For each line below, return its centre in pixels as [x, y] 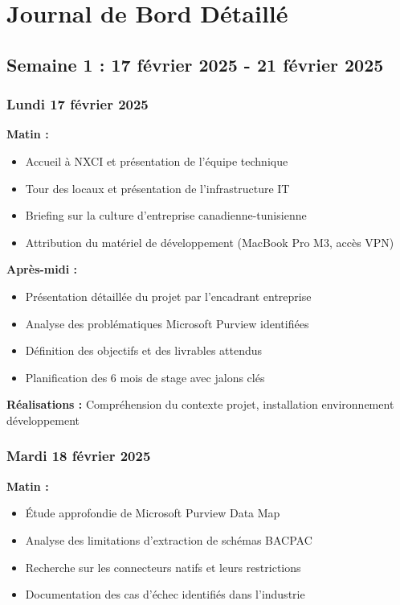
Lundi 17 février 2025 [78, 104]
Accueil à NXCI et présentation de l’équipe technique [157, 161]
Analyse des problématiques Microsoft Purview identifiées [167, 323]
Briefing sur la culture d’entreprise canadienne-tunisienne [166, 215]
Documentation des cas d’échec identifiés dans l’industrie [165, 594]
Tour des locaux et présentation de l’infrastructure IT [157, 188]
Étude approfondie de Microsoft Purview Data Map [153, 513]
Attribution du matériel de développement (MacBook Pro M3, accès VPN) [210, 242]
